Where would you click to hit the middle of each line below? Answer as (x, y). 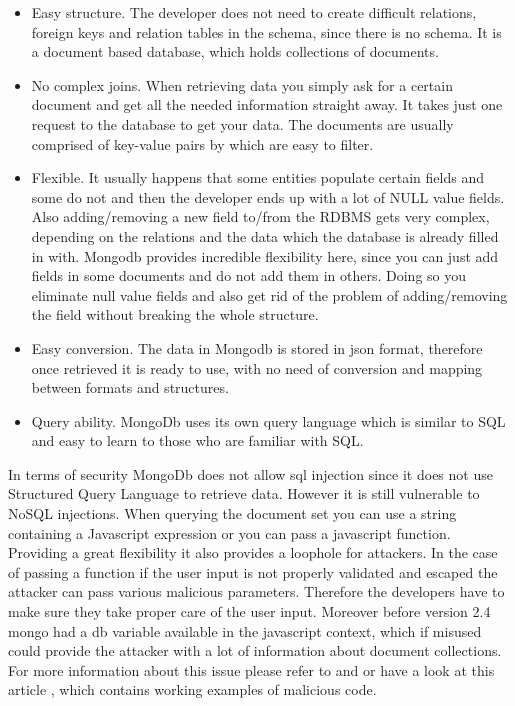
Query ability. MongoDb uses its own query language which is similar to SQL (268, 420)
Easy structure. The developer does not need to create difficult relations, (254, 12)
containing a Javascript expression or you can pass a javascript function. (229, 532)
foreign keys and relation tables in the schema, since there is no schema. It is (266, 31)
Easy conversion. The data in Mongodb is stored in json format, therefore (257, 347)
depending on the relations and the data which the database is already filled (265, 235)
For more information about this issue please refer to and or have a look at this (251, 669)
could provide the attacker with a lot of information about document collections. (255, 650)
